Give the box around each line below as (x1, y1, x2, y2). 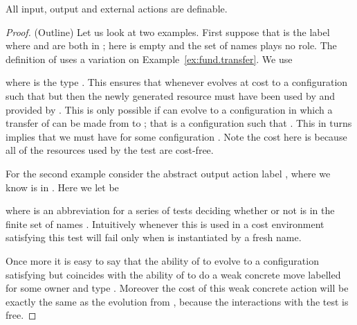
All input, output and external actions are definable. (6, 1, 228, 15)
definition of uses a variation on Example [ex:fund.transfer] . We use (6, 51, 293, 66)
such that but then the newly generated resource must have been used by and (6, 88, 336, 103)
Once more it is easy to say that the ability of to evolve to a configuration (6, 253, 319, 267)
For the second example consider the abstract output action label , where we (6, 166, 331, 180)
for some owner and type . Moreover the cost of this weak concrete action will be (6, 281, 349, 295)
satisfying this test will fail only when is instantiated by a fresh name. (6, 230, 302, 245)
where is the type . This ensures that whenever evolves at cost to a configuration (6, 75, 348, 89)
